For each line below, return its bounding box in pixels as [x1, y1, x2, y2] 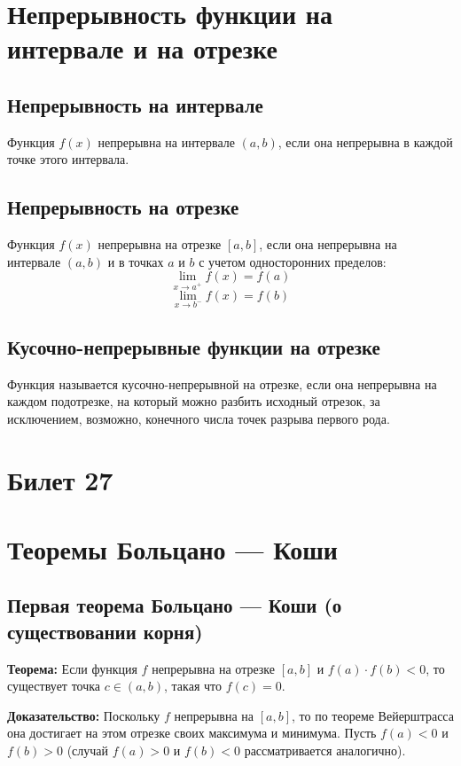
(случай [66, 741, 109, 760]
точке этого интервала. [7, 150, 129, 168]
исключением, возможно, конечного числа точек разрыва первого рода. [7, 409, 390, 427]
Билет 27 [7, 461, 113, 497]
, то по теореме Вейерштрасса [292, 706, 454, 724]
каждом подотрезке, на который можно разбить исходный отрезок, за [7, 392, 380, 410]
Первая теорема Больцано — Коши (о [7, 591, 342, 619]
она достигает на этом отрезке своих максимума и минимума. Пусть [7, 723, 377, 742]
